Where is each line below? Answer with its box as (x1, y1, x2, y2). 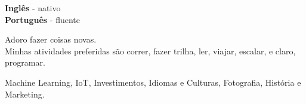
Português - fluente (5, 13, 81, 25)
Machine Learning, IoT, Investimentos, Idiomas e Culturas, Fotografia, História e (5, 76, 301, 88)
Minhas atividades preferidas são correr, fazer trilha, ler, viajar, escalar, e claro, (5, 44, 296, 57)
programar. (5, 56, 45, 69)
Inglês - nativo (5, 2, 61, 14)
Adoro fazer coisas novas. (5, 33, 97, 45)
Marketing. (5, 87, 45, 100)
